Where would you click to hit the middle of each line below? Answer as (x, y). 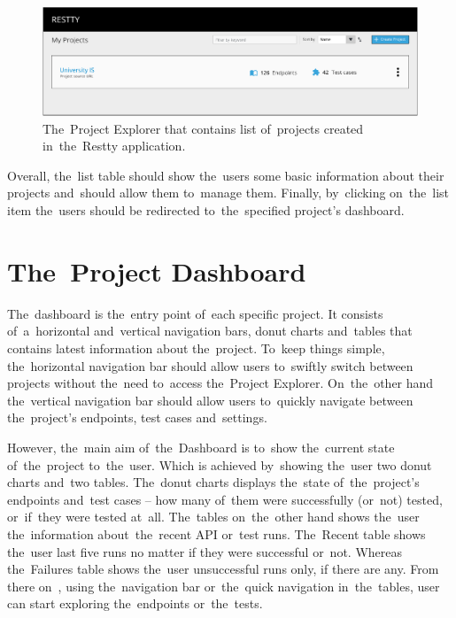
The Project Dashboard (157, 270)
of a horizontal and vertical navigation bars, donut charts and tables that (210, 331)
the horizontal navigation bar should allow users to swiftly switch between (210, 365)
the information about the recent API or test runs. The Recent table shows (216, 533)
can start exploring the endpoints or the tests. (135, 603)
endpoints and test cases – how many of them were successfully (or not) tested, (225, 499)
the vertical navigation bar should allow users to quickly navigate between (210, 400)
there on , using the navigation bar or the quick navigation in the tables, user (224, 586)
